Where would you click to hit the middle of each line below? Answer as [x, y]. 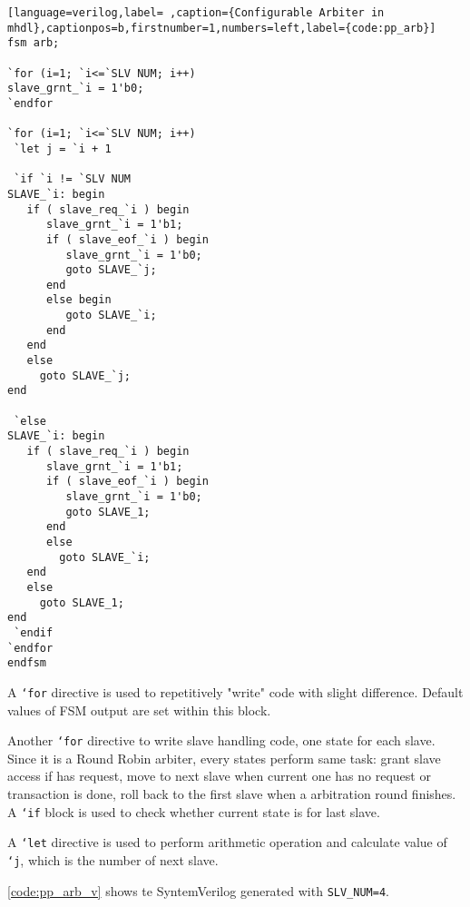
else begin [78, 300]
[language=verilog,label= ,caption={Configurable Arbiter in [196, 13]
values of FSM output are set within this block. [139, 710]
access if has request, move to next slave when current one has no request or [219, 776]
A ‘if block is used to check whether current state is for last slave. [194, 811]
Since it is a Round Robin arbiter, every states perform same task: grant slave [224, 758]
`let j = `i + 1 [63, 148]
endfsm [27, 663]
